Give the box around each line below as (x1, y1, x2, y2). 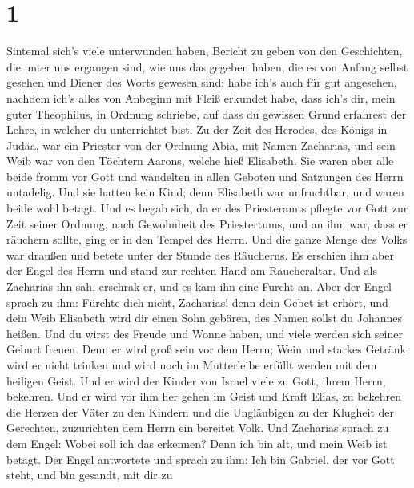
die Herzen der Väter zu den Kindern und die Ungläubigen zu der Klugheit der (6, 403, 395, 420)
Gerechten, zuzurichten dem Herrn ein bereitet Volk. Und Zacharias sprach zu (6, 419, 389, 436)
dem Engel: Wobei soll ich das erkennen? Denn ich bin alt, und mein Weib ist (6, 434, 388, 451)
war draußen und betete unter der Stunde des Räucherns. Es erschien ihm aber (6, 246, 394, 263)
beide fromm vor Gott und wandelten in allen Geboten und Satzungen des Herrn (6, 167, 404, 184)
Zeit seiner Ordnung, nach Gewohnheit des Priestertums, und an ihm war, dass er (6, 215, 408, 232)
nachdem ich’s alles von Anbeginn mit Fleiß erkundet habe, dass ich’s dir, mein (6, 89, 396, 106)
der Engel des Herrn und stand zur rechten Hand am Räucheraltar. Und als (6, 262, 377, 279)
